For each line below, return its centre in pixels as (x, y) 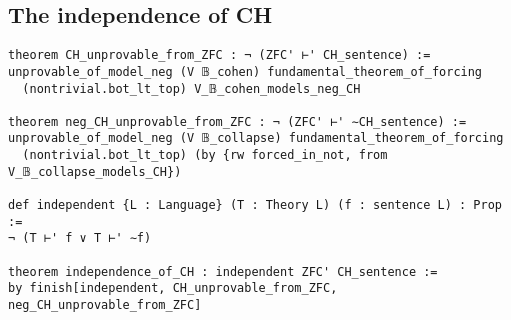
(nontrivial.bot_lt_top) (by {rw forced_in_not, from (205, 155)
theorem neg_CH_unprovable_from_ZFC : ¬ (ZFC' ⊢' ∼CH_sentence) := (237, 121)
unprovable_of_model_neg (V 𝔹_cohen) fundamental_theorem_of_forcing (245, 71)
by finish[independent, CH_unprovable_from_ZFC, (173, 288)
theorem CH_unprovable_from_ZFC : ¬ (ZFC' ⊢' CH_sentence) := (219, 55)
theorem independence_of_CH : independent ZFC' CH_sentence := (223, 271)
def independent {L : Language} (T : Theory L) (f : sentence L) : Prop (255, 205)
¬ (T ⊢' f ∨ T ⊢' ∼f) (80, 238)
